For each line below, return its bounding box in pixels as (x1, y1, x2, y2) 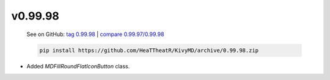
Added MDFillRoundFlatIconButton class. (26, 62, 130, 70)
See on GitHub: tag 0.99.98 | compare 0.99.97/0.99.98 (26, 31, 164, 38)
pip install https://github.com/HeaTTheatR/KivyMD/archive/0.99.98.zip (39, 46, 259, 54)
